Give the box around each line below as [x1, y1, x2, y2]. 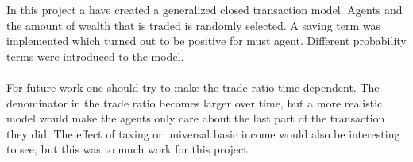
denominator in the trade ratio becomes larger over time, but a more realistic [6, 94, 383, 111]
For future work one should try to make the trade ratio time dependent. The [6, 78, 380, 95]
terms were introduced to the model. [6, 47, 184, 64]
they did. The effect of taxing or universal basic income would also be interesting [6, 125, 400, 141]
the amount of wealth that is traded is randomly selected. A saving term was [6, 17, 381, 33]
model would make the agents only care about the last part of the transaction [6, 110, 385, 126]
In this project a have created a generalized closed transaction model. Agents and [6, 2, 403, 17]
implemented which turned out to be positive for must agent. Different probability [6, 32, 407, 49]
